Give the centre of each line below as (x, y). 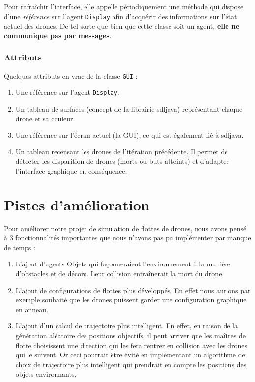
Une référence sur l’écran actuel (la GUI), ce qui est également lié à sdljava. (129, 135)
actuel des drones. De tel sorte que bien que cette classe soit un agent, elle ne (122, 26)
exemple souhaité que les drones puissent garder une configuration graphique (131, 300)
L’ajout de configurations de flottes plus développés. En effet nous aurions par (133, 290)
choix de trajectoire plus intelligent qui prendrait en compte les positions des (131, 364)
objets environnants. (46, 374)
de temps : (20, 247)
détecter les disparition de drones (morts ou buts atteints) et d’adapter (122, 161)
